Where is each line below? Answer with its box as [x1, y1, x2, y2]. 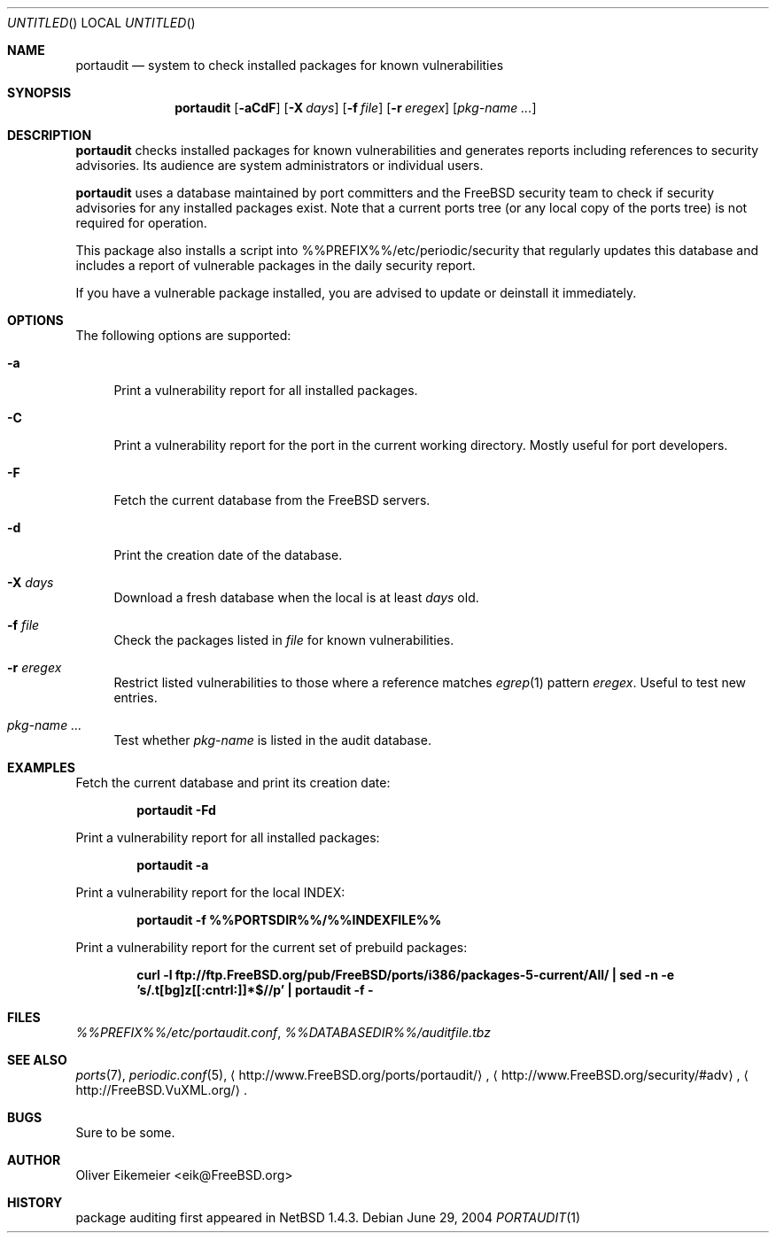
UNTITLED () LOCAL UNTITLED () [7, 15, 196, 30]
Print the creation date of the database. [113, 547, 343, 562]
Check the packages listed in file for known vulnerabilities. [113, 632, 454, 647]
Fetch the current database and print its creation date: [75, 775, 391, 790]
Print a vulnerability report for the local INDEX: [75, 885, 345, 900]
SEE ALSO [7, 1052, 67, 1067]
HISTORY [7, 1195, 63, 1210]
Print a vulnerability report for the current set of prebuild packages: [75, 940, 468, 955]
